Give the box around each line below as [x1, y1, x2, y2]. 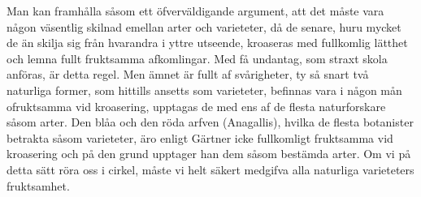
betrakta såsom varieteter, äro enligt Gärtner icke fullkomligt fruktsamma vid [7, 129, 393, 146]
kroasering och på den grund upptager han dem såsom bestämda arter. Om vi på [7, 145, 411, 162]
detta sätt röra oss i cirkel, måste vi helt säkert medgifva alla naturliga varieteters [7, 161, 414, 178]
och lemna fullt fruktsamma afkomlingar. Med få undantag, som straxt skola [7, 49, 388, 66]
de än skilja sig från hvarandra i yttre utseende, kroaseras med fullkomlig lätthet [7, 34, 408, 51]
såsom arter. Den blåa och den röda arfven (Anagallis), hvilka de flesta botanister [7, 113, 414, 131]
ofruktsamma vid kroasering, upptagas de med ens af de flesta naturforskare [7, 97, 386, 114]
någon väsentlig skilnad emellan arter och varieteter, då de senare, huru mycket [7, 18, 401, 35]
